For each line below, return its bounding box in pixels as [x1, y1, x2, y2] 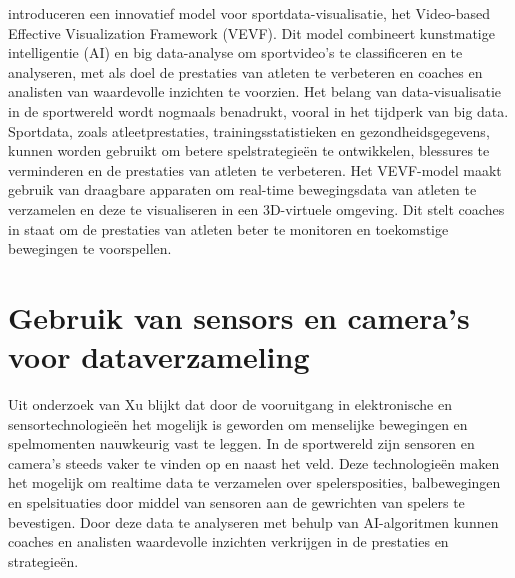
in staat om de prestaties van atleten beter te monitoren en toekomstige [8, 218, 449, 239]
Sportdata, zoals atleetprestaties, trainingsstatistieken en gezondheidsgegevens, [8, 120, 490, 141]
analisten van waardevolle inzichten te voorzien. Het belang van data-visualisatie [8, 81, 502, 102]
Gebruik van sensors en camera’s [8, 296, 470, 337]
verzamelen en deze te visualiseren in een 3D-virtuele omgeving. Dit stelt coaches [8, 198, 505, 219]
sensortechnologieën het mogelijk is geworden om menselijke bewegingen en [8, 413, 468, 434]
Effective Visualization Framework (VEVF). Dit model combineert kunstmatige [8, 22, 495, 43]
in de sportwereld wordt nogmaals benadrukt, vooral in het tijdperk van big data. [8, 100, 509, 121]
